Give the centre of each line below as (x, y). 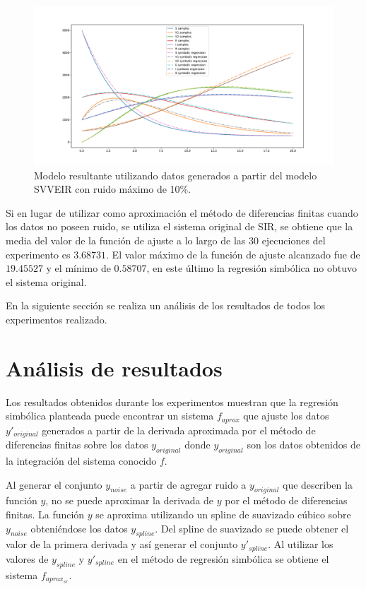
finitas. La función (45, 514)
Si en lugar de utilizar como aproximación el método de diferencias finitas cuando (182, 212)
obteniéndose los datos (79, 528)
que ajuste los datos (286, 416)
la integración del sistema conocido (81, 461)
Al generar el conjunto (54, 484)
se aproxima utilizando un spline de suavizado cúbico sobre (223, 514)
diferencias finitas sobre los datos (77, 445)
